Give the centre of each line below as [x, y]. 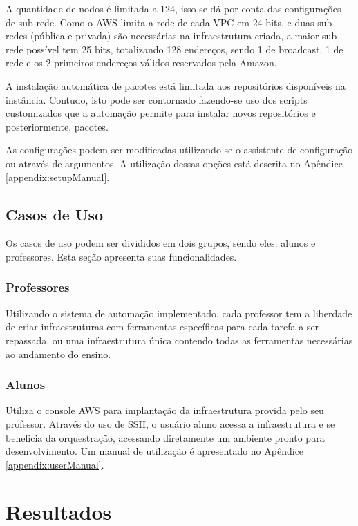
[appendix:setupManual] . [58, 177]
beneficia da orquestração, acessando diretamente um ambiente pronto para [165, 437]
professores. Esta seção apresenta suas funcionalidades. [121, 256]
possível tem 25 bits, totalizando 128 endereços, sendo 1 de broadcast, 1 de [185, 49]
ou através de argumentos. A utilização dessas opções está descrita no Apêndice [174, 163]
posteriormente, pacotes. [57, 126]
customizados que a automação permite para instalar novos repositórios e [161, 113]
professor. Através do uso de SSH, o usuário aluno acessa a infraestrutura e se [170, 423]
